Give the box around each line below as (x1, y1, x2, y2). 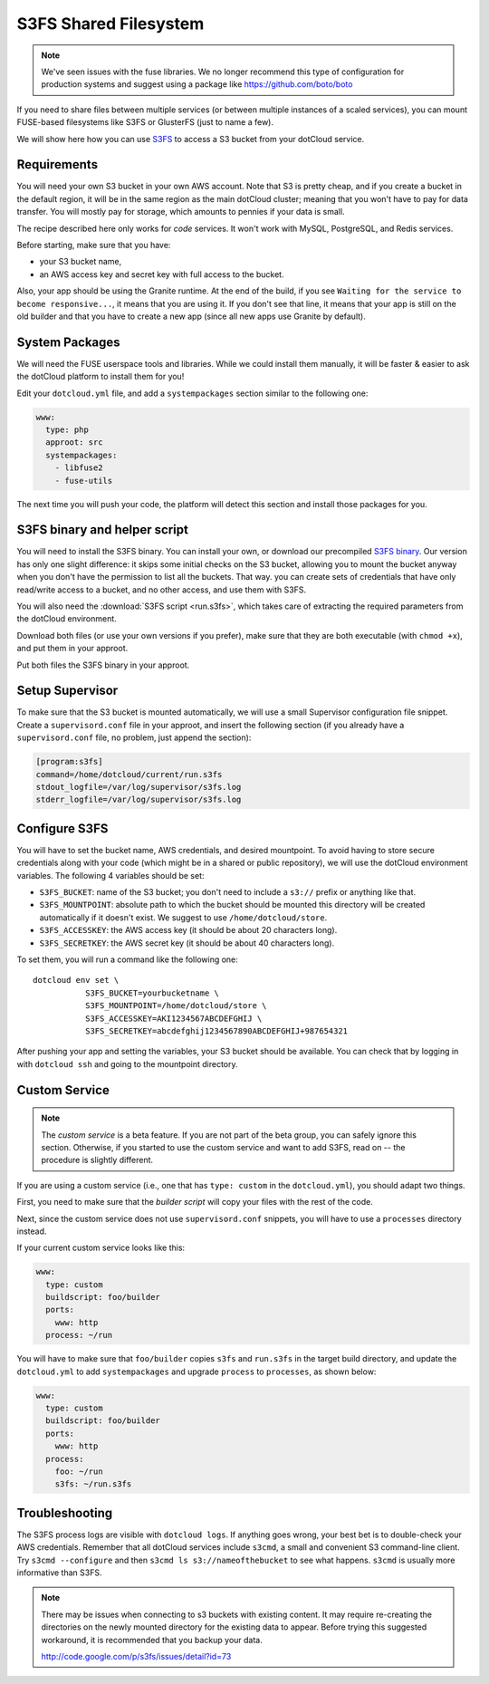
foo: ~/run (54, 1466, 103, 1477)
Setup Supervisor (16, 683, 119, 698)
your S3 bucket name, (39, 256, 122, 267)
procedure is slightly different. (41, 1155, 154, 1166)
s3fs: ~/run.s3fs (54, 1479, 132, 1489)
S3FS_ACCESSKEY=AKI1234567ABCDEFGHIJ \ (84, 1013, 263, 1024)
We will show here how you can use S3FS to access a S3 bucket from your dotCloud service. (16, 133, 365, 144)
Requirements (16, 157, 99, 172)
